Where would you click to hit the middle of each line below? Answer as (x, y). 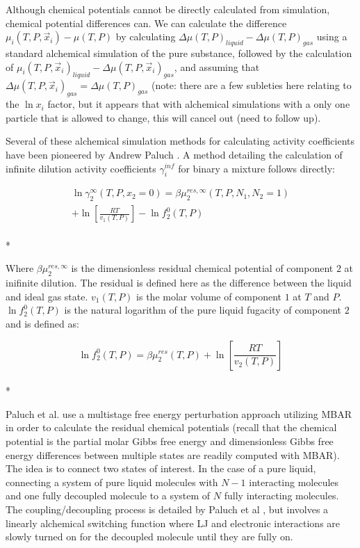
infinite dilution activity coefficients (81, 168)
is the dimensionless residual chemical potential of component (202, 268)
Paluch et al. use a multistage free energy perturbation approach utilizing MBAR (179, 413)
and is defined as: (42, 323)
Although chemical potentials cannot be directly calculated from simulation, (168, 9)
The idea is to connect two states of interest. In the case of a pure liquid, (161, 468)
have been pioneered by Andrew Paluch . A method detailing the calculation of (174, 154)
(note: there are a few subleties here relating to (252, 85)
